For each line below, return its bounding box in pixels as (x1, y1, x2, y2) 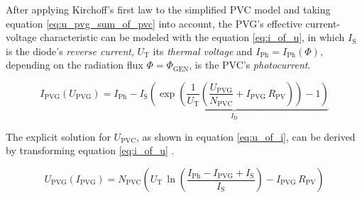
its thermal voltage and (153, 43, 253, 58)
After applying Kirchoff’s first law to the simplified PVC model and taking (6, 2, 331, 16)
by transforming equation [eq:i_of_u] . (6, 143, 175, 158)
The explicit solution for (6, 129, 111, 144)
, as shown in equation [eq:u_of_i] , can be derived (136, 129, 356, 144)
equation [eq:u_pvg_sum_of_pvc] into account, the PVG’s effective (6, 16, 302, 30)
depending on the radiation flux (6, 57, 143, 72)
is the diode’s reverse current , (6, 43, 134, 58)
